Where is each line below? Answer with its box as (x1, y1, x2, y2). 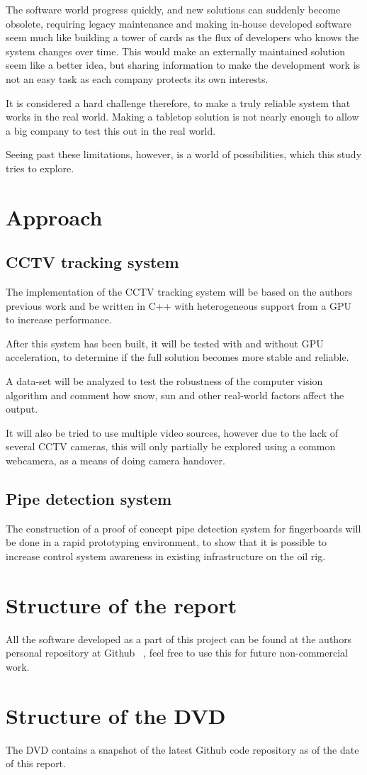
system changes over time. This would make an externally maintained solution (6, 43, 346, 58)
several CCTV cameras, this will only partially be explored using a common (6, 439, 336, 454)
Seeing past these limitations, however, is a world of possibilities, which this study (6, 147, 362, 162)
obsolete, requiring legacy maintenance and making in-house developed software (6, 16, 352, 30)
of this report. (6, 756, 66, 771)
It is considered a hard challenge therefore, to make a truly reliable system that (6, 95, 351, 110)
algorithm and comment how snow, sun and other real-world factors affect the (6, 387, 344, 402)
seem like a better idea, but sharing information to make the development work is (6, 57, 361, 72)
